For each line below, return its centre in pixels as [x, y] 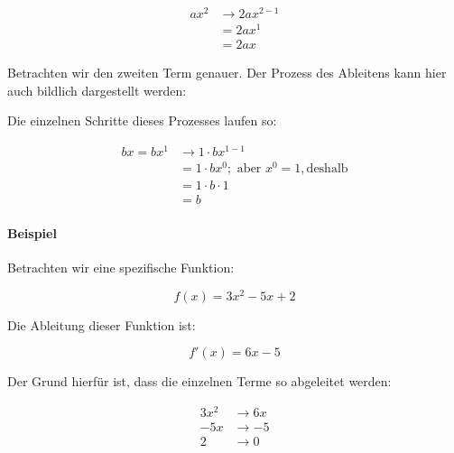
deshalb [327, 169]
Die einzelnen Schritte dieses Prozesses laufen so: [142, 120]
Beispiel [32, 232]
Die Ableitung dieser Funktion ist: [102, 324]
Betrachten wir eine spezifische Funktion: [121, 268]
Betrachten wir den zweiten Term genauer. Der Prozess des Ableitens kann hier [227, 73]
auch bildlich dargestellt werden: [97, 90]
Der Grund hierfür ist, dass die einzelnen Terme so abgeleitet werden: [199, 381]
